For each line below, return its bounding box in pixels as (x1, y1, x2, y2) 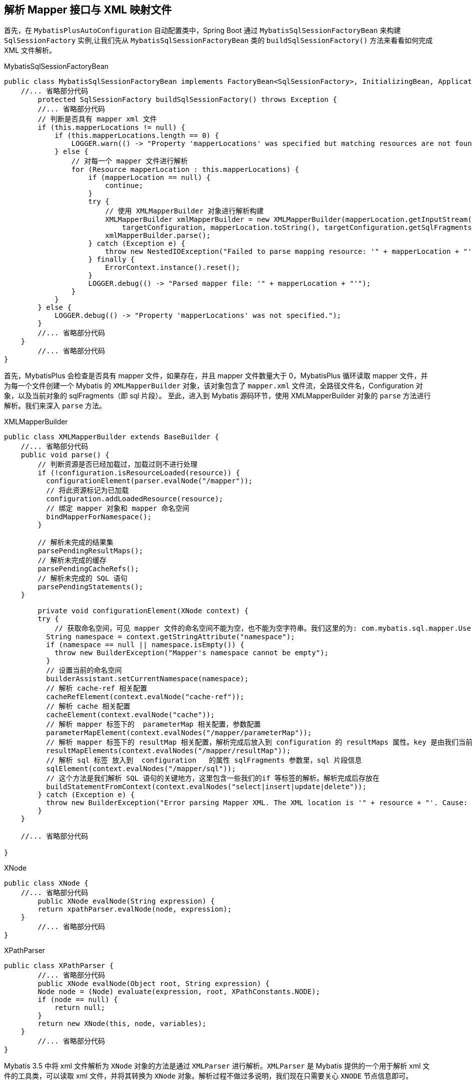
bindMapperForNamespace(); (46, 513, 152, 521)
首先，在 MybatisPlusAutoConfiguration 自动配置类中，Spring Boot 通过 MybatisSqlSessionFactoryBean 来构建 (4, 26, 401, 35)
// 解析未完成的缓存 (37, 556, 106, 565)
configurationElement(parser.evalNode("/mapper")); (46, 477, 253, 485)
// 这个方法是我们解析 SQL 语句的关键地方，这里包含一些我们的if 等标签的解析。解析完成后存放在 (46, 774, 380, 783)
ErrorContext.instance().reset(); (105, 263, 240, 272)
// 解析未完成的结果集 (37, 538, 113, 547)
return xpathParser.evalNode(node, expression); (37, 905, 232, 914)
